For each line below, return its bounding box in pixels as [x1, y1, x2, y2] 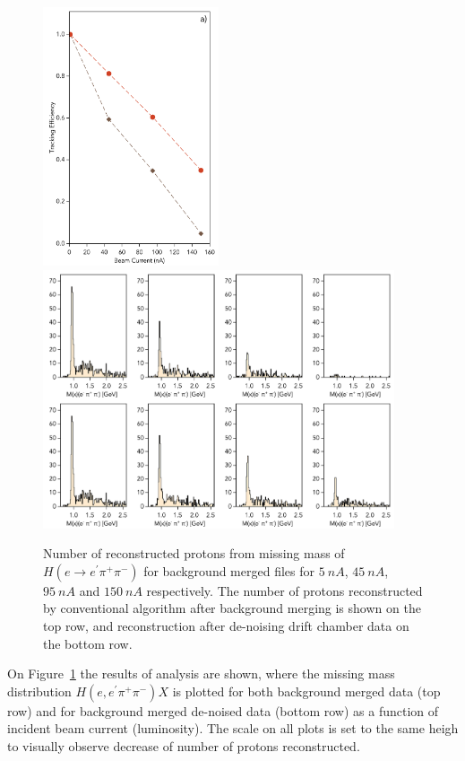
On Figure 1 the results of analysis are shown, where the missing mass [7, 664, 395, 683]
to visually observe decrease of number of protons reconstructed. [7, 736, 360, 755]
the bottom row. [43, 634, 133, 652]
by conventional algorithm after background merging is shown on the [43, 599, 421, 617]
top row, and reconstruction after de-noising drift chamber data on [43, 616, 409, 634]
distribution [7, 681, 72, 700]
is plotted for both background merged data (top [172, 681, 441, 700]
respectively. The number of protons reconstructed [146, 581, 423, 599]
